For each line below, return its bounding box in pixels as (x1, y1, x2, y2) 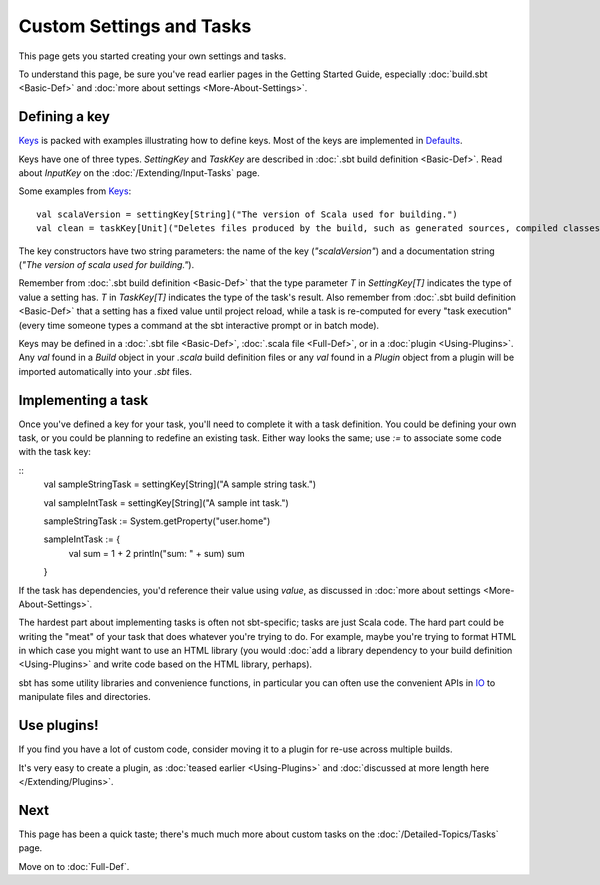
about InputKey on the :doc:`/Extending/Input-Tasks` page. (18, 167, 260, 179)
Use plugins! (18, 717, 99, 734)
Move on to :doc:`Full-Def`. (18, 860, 130, 872)
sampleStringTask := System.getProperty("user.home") (43, 515, 271, 527)
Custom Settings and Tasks (18, 15, 252, 37)
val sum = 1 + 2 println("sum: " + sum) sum (68, 547, 245, 559)
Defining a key (18, 108, 110, 125)
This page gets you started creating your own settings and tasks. (18, 50, 287, 62)
